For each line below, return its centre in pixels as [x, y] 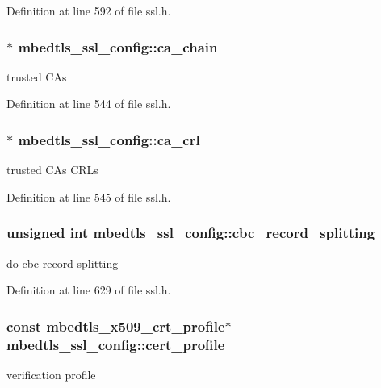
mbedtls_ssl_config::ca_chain [118, 46]
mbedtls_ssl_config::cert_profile [116, 344]
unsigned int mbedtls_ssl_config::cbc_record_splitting [191, 233]
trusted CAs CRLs [52, 170]
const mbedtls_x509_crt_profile [116, 325]
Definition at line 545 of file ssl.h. [89, 196]
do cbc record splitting [63, 263]
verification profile [51, 374]
